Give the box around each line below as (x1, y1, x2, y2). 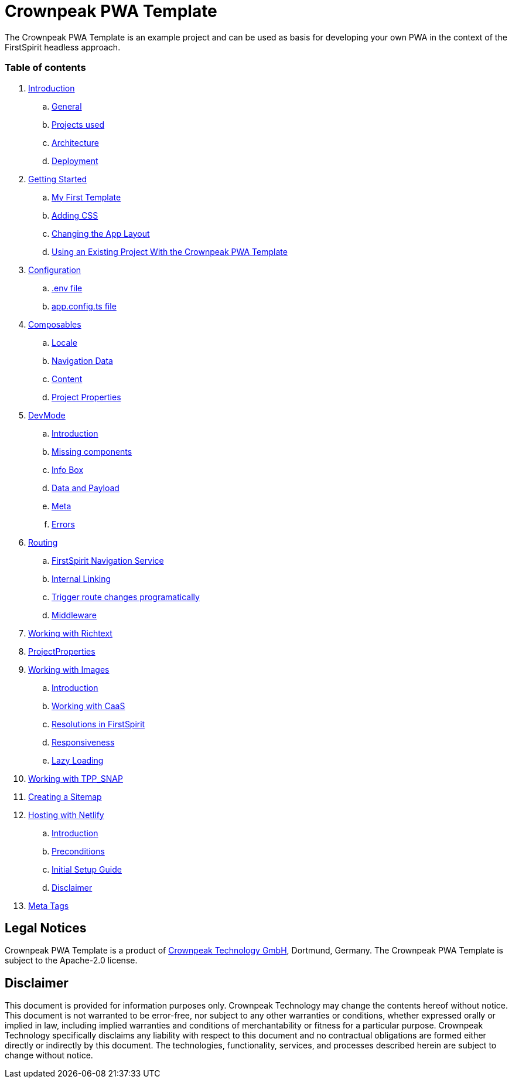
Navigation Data (52, 355, 113, 366)
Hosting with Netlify (28, 809, 104, 820)
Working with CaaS (52, 700, 125, 711)
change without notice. (5, 1050, 93, 1061)
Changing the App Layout (52, 228, 150, 239)
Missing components (52, 446, 132, 457)
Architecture (52, 137, 100, 148)
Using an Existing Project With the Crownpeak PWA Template (52, 246, 288, 257)
